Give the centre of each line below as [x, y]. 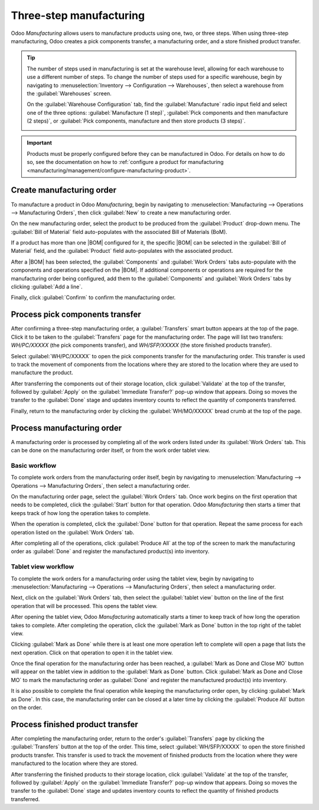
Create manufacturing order [64, 190]
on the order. [27, 708]
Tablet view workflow [42, 567]
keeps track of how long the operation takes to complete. [81, 513]
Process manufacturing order [66, 428]
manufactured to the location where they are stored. [74, 763]
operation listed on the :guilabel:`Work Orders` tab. [73, 532]
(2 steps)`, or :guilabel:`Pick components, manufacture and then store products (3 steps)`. [136, 121]
